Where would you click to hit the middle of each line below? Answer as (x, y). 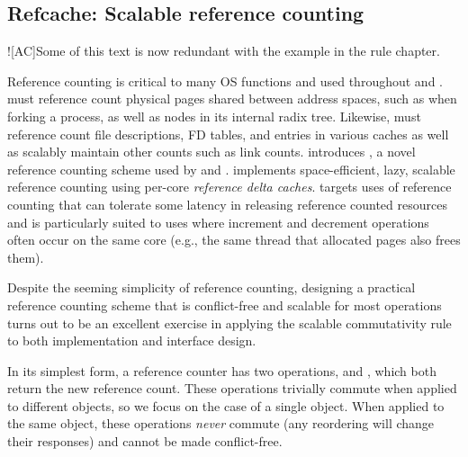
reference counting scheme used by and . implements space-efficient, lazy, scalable (231, 169)
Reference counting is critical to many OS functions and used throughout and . (225, 81)
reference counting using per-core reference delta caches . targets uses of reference (229, 187)
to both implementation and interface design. (132, 341)
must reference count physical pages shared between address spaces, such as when (232, 99)
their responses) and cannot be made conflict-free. (145, 441)
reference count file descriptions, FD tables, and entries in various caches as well (228, 134)
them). (26, 257)
